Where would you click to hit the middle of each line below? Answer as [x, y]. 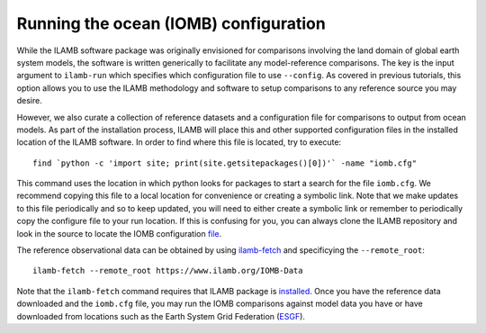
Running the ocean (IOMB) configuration [171, 23]
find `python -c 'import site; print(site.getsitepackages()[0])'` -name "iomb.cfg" [225, 163]
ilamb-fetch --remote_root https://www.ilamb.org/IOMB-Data [168, 271]
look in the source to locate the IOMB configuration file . [119, 233]
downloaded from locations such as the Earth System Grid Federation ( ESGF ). [161, 316]
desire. [29, 101]
